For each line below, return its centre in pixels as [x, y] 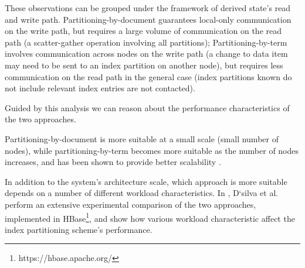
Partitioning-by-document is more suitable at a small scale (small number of [142, 138]
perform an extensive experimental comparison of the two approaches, [131, 204]
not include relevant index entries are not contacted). [100, 88]
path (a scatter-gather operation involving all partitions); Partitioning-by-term [146, 42]
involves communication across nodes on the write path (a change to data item [146, 54]
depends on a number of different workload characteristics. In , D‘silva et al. [142, 193]
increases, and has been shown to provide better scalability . [113, 162]
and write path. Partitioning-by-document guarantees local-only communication [148, 19]
